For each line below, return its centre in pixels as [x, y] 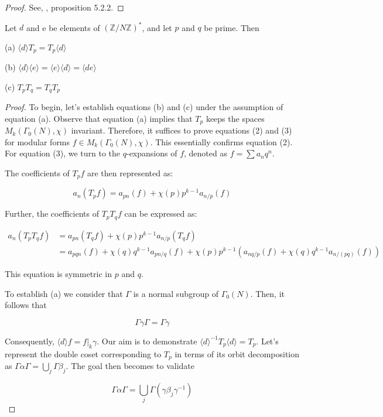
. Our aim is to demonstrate [147, 341]
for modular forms [37, 141]
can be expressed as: [161, 213]
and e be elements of [63, 27]
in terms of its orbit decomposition [237, 353]
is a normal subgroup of [176, 293]
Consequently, [30, 341]
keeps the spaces [235, 118]
